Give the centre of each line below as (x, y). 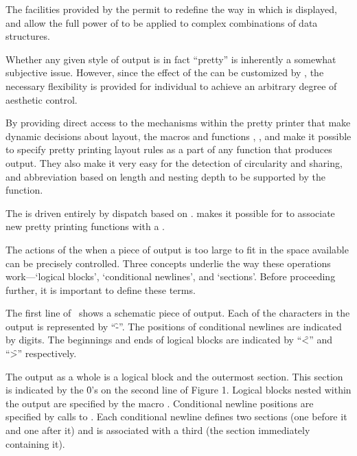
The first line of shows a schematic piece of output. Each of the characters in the (178, 313)
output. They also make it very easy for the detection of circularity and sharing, (174, 162)
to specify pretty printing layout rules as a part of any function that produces (169, 149)
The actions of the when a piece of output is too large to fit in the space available (177, 249)
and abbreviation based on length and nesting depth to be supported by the (165, 176)
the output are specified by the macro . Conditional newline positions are (160, 403)
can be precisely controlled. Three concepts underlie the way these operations (168, 263)
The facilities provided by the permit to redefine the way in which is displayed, (171, 9)
